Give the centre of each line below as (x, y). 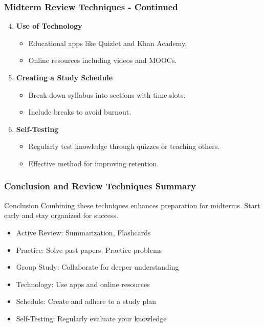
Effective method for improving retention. (94, 163)
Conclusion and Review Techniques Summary (100, 186)
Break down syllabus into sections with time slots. (107, 94)
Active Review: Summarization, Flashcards (83, 232)
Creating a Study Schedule (64, 77)
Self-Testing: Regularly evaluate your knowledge (91, 318)
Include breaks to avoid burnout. (80, 112)
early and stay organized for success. (61, 215)
